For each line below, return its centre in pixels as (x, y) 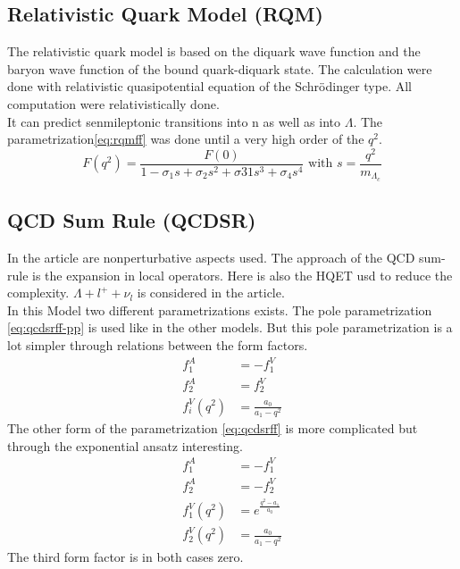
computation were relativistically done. (113, 103)
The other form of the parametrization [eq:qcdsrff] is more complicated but (213, 428)
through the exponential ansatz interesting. (125, 445)
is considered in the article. (211, 293)
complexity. (38, 293)
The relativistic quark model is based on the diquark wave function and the (214, 51)
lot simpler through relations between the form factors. (158, 344)
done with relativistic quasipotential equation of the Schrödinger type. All (209, 86)
